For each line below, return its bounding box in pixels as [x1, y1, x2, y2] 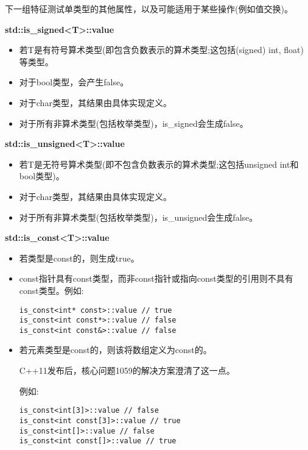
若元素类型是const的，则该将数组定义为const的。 [19, 343, 212, 356]
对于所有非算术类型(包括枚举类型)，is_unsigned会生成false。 [19, 210, 258, 223]
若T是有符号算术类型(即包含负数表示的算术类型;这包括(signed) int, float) [19, 43, 304, 56]
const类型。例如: [19, 284, 84, 296]
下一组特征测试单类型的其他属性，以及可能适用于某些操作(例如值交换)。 [5, 2, 293, 15]
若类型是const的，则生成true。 [19, 251, 139, 264]
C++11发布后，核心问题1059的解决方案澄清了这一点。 [19, 364, 235, 377]
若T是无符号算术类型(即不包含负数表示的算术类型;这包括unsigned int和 [19, 157, 299, 170]
